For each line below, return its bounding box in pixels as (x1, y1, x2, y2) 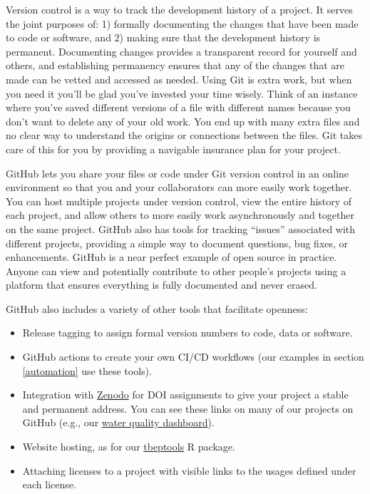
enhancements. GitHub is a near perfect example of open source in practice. (6, 249, 337, 264)
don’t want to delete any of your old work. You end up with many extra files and (6, 113, 360, 128)
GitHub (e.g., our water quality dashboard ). (22, 415, 215, 430)
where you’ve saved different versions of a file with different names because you (6, 100, 351, 115)
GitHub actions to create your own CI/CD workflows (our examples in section (22, 349, 364, 364)
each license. (22, 477, 76, 492)
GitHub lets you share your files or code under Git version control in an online (6, 165, 349, 180)
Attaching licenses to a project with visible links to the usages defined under (22, 463, 356, 478)
